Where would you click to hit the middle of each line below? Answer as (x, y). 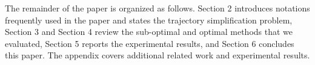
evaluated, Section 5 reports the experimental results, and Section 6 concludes (150, 43)
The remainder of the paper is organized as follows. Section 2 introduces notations (157, 8)
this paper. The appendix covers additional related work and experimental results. (157, 55)
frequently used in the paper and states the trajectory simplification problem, (149, 20)
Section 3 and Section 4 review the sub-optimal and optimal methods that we (149, 32)
